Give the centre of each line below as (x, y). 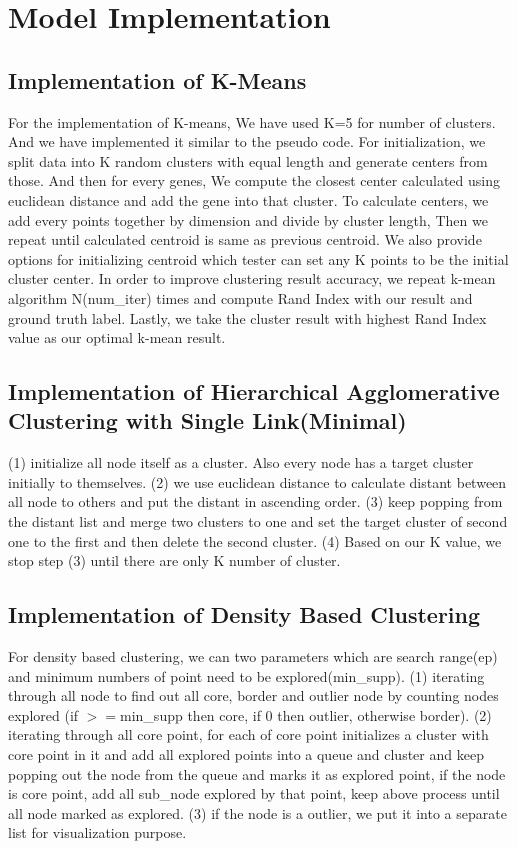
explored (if (43, 714)
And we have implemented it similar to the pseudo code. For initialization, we (247, 141)
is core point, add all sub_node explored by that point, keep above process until (254, 793)
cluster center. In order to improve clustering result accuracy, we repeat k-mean (252, 278)
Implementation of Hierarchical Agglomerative (254, 391)
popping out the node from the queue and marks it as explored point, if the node (257, 773)
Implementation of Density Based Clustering (244, 614)
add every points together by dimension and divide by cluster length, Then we (248, 219)
